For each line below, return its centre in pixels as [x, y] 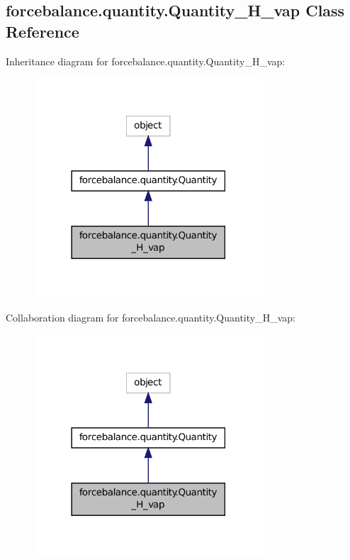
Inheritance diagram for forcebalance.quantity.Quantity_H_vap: [146, 61]
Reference [43, 31]
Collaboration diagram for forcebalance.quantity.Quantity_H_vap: [151, 318]
